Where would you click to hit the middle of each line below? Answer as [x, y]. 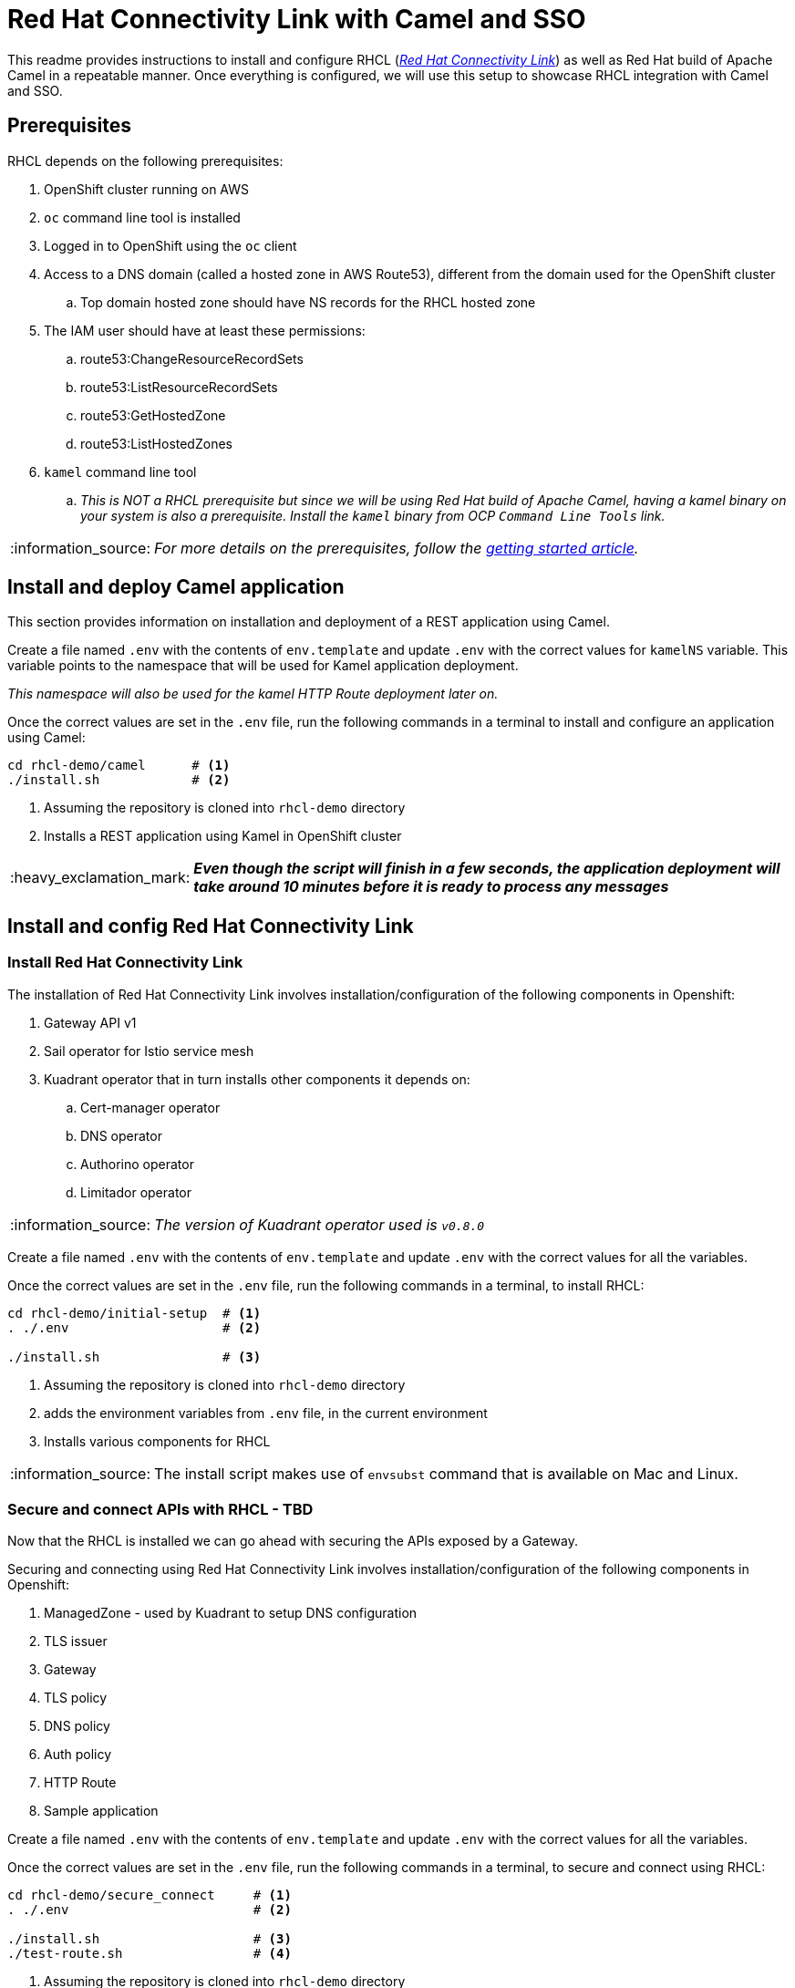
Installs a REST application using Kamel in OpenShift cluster [223, 836]
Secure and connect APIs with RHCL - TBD [160, 1510]
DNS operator [121, 1135]
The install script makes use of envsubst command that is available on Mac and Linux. [446, 1473]
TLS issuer [76, 1641]
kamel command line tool [120, 471]
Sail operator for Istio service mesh [149, 1051]
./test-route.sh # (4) [150, 1954]
